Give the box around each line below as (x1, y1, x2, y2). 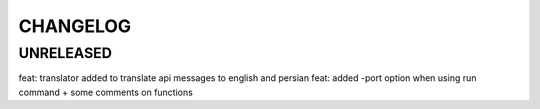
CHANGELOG (18, 15, 132, 37)
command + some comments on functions (18, 86, 194, 98)
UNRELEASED (18, 44, 112, 62)
